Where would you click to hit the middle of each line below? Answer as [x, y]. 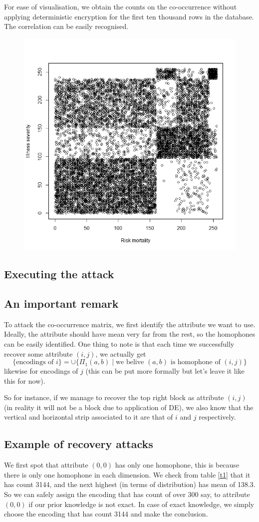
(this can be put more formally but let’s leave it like [165, 371]
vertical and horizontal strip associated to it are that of [89, 417]
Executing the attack [59, 274]
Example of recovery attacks [79, 444]
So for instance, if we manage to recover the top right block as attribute [114, 397]
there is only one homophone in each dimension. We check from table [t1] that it [127, 474]
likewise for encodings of [41, 371]
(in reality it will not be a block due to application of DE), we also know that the [129, 407]
